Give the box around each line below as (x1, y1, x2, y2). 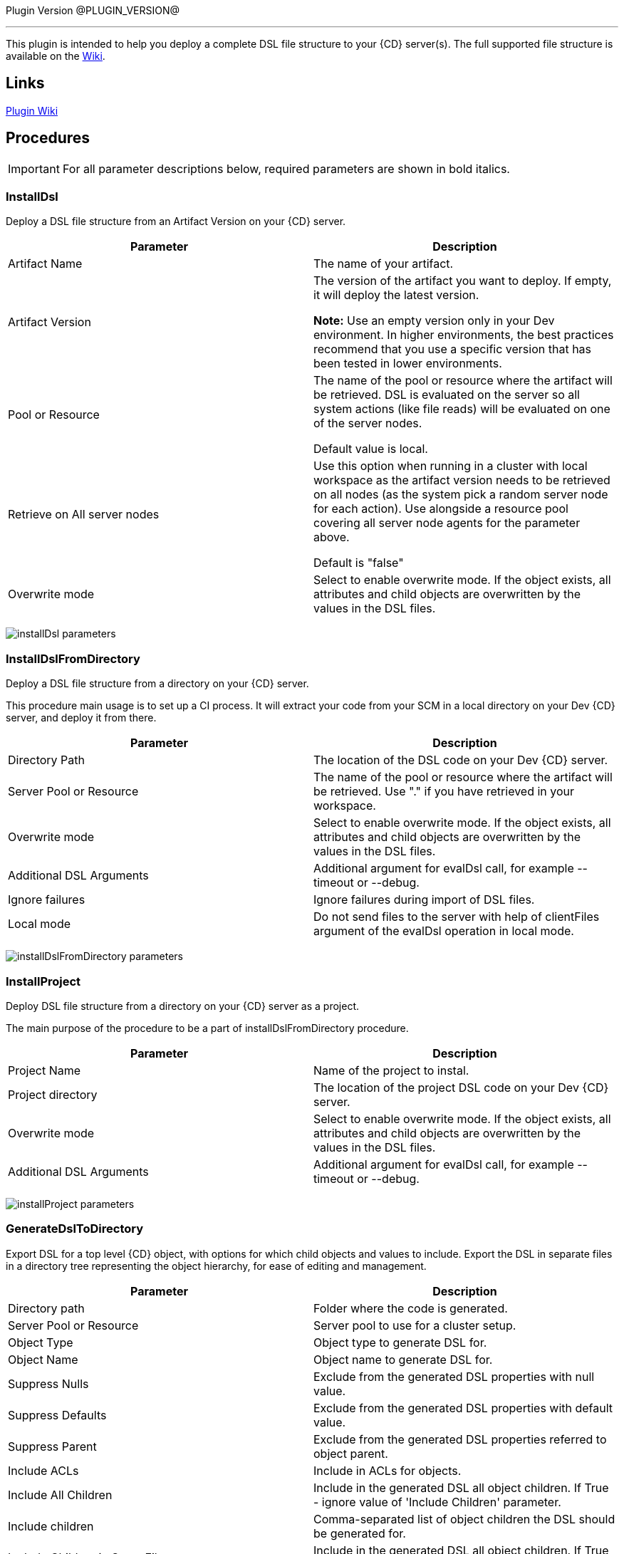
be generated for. (313, 1526, 406, 1540)
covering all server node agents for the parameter (313, 516, 581, 531)
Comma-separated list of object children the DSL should (313, 1511, 615, 1526)
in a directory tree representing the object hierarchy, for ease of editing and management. (6, 1259, 427, 1272)
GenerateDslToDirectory (6, 1221, 144, 1236)
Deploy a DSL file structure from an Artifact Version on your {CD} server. (6, 215, 346, 228)
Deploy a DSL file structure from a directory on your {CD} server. (6, 677, 309, 690)
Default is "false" (313, 556, 404, 570)
